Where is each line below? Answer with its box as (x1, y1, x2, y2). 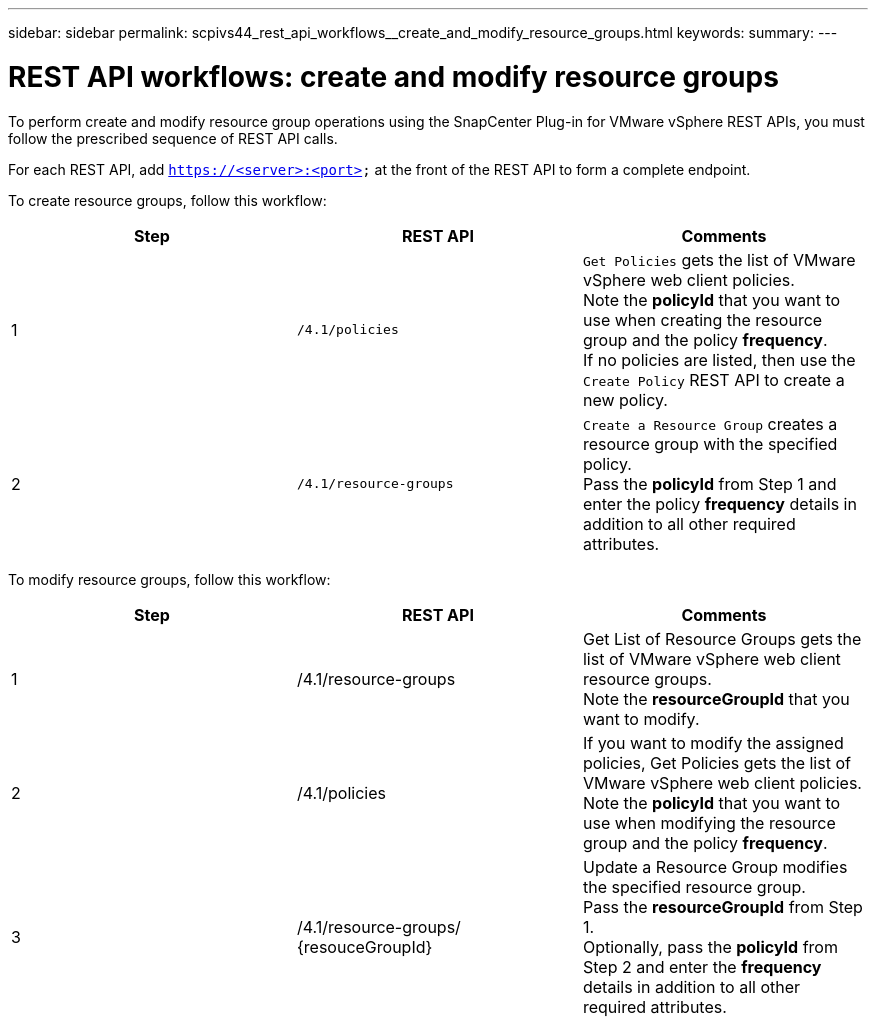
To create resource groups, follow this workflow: (8, 191, 327, 209)
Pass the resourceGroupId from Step (582, 896, 863, 917)
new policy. (582, 389, 668, 410)
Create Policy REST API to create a (582, 369, 845, 390)
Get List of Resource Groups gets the (582, 628, 862, 649)
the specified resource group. (582, 876, 806, 897)
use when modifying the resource (582, 812, 836, 833)
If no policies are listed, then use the (582, 349, 856, 370)
